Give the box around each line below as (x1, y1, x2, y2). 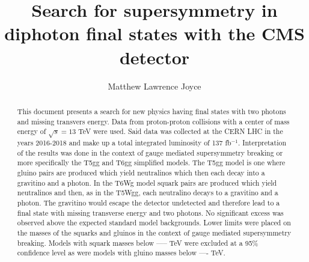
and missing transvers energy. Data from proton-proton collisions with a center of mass (17, 116, 290, 126)
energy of (17, 126, 46, 136)
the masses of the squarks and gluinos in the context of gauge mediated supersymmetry (17, 228, 292, 238)
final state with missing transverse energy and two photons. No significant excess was (17, 207, 284, 218)
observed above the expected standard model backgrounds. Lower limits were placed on (17, 218, 291, 228)
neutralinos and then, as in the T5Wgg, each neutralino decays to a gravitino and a (17, 187, 278, 198)
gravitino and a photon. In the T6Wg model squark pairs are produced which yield (17, 177, 277, 187)
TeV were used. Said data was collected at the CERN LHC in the (78, 126, 283, 136)
